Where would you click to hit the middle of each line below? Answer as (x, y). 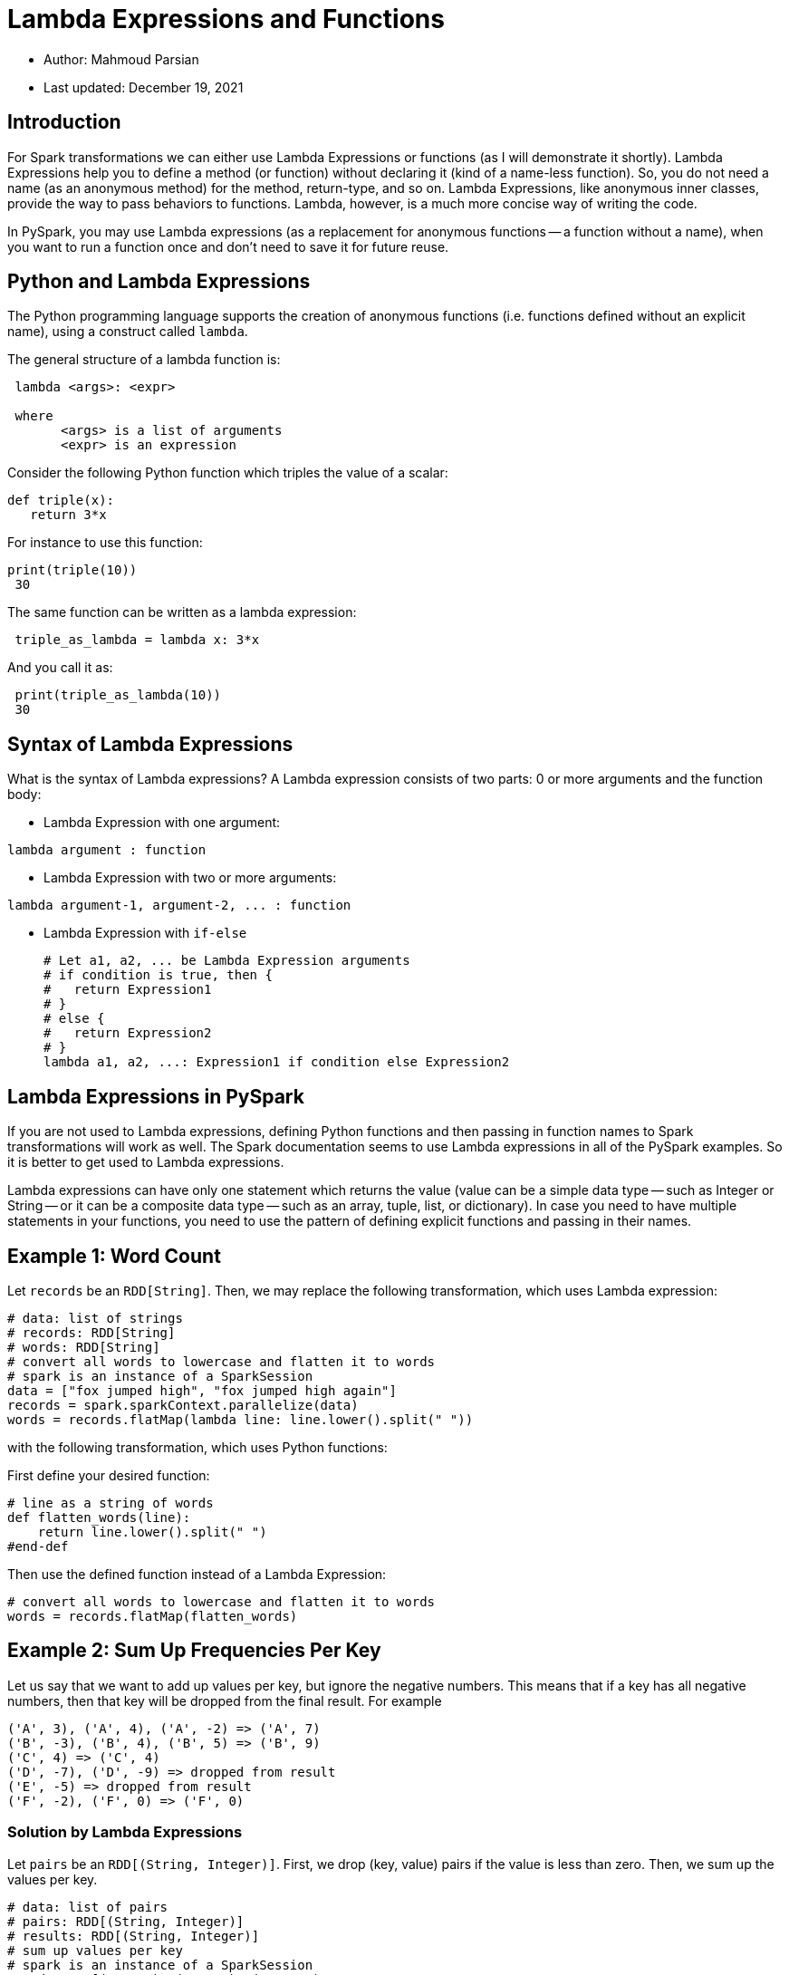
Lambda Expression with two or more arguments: (190, 878)
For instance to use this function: (105, 543)
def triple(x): (61, 501)
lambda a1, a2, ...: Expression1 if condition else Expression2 (277, 1062)
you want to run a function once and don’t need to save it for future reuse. (228, 246)
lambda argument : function (107, 850)
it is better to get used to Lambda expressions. (146, 1162)
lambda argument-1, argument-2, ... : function (179, 906)
